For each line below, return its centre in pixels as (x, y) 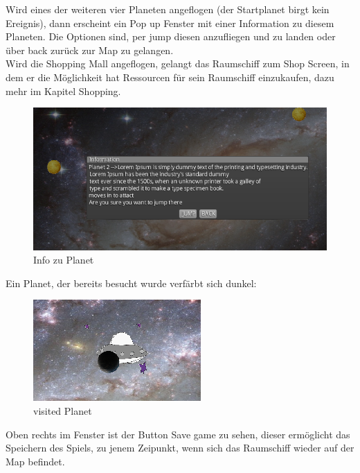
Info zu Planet (64, 260)
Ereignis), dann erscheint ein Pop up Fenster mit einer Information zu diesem (170, 23)
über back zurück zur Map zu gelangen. (90, 50)
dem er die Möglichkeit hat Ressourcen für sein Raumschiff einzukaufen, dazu (170, 77)
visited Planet (63, 411)
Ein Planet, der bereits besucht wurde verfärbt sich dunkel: (131, 283)
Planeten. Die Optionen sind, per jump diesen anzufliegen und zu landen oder (171, 36)
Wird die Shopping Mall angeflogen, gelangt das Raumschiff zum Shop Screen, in (178, 63)
